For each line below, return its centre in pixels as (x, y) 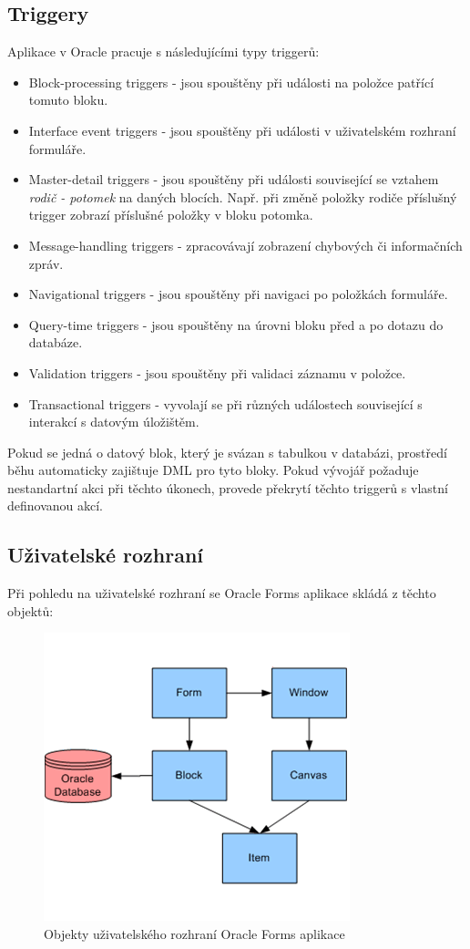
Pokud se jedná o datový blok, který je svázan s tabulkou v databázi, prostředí (227, 452)
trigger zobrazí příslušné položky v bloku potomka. (171, 215)
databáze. (56, 342)
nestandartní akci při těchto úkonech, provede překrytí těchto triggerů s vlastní (228, 487)
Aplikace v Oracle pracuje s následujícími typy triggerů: (163, 52)
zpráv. (46, 263)
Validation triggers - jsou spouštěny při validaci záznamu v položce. (217, 372)
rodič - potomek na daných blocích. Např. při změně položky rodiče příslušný (243, 196)
